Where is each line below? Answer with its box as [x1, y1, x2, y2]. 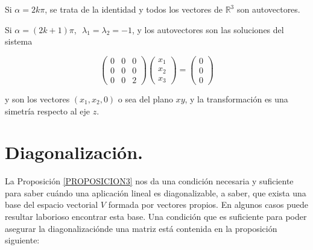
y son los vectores [5, 92, 70, 105]
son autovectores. [236, 3, 300, 15]
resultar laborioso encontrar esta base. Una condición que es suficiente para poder [5, 210, 307, 223]
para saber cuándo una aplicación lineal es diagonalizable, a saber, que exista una [5, 186, 306, 199]
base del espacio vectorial [5, 198, 98, 211]
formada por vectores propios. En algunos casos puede [108, 198, 308, 211]
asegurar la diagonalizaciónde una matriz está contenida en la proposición [5, 222, 277, 234]
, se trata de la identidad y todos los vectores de [45, 3, 223, 15]
